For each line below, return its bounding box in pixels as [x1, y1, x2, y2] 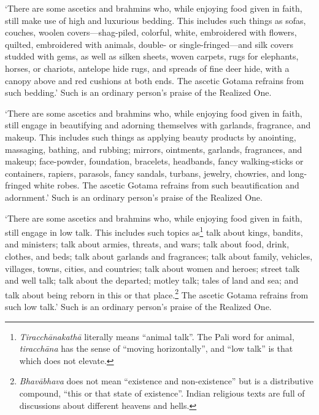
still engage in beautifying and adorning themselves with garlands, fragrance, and [5, 118, 311, 131]
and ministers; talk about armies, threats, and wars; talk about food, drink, [5, 238, 290, 250]
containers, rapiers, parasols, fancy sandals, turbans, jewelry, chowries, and [5, 166, 286, 179]
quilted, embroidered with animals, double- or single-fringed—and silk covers [5, 37, 293, 50]
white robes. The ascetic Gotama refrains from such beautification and [34, 179, 299, 192]
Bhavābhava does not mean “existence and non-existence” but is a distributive [19, 374, 313, 387]
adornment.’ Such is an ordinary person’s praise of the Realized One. [5, 190, 263, 203]
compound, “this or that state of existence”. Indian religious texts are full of [19, 386, 305, 399]
